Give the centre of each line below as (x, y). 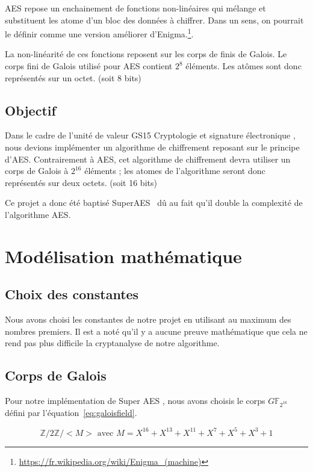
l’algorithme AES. (38, 214)
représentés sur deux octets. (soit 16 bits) (81, 182)
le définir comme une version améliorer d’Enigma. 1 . (99, 33)
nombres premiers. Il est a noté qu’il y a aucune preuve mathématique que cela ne (156, 331)
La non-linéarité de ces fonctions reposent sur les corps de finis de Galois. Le (146, 54)
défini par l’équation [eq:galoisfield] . (71, 412)
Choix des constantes (72, 294)
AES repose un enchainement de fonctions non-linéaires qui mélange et (135, 8)
